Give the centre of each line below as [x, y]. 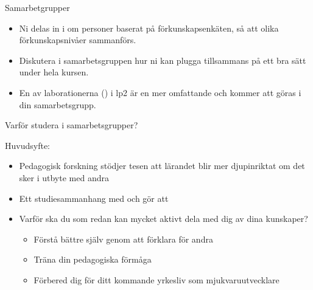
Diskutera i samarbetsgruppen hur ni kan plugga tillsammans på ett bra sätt [163, 60]
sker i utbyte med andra [64, 177]
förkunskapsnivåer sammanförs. [78, 40]
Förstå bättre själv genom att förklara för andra [123, 239]
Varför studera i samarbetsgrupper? [72, 125]
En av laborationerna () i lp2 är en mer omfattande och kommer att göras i [160, 92]
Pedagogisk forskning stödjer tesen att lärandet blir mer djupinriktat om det [162, 166]
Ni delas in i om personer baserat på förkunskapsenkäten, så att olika [149, 28]
